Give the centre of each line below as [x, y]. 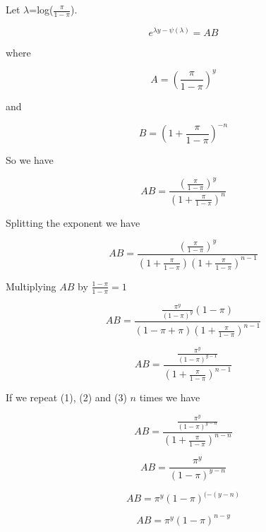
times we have [170, 397]
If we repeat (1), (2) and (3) [66, 397]
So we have [30, 160]
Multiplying [31, 286]
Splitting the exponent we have [73, 222]
